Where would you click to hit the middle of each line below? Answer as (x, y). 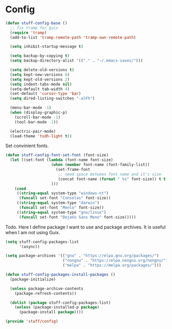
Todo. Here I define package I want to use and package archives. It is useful (85, 227)
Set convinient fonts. (27, 146)
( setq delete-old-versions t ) (42, 70)
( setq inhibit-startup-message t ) (47, 47)
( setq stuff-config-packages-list (42, 242)
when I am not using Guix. (33, 232)
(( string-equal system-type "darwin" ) (58, 203)
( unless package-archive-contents (47, 289)
